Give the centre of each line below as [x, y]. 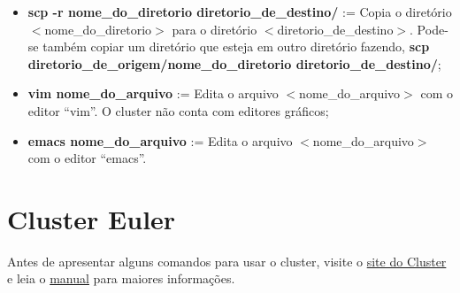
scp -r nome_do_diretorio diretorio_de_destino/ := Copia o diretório [240, 12]
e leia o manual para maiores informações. [121, 278]
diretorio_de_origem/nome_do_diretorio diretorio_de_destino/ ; [234, 63]
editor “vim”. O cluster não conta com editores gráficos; [178, 110]
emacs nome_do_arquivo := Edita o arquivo [160, 140]
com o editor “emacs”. [87, 158]
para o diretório [215, 29]
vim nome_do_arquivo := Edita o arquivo [153, 93]
